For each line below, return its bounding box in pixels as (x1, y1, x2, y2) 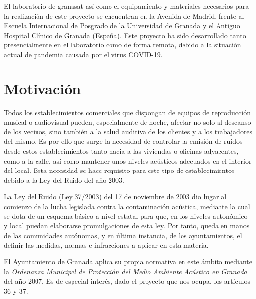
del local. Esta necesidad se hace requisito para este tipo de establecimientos (4, 165, 235, 175)
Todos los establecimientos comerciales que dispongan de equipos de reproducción (4, 107, 251, 117)
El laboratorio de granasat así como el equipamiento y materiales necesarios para (4, 1, 249, 11)
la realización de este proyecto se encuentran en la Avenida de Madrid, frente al (4, 10, 244, 21)
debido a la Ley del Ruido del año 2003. (4, 174, 124, 185)
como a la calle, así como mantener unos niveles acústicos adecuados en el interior (4, 155, 252, 166)
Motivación (4, 78, 81, 98)
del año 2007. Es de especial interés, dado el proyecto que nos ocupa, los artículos (4, 276, 250, 286)
